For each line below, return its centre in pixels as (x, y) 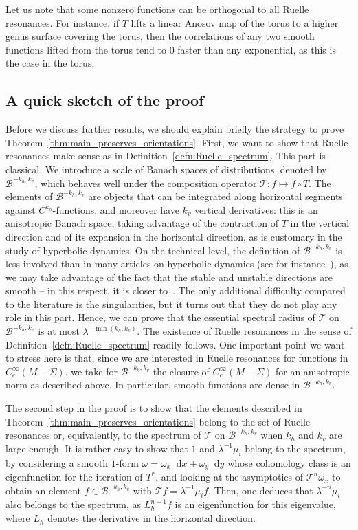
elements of (29, 196)
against (21, 209)
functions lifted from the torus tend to (86, 49)
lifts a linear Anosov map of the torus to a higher (235, 22)
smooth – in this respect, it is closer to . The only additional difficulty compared (176, 290)
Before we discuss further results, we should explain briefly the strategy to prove (175, 129)
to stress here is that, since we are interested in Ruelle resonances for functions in (177, 358)
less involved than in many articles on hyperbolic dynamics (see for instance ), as (177, 264)
